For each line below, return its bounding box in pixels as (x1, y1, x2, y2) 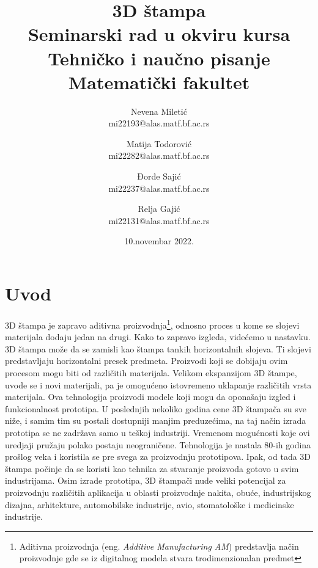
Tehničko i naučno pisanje (48, 45, 270, 70)
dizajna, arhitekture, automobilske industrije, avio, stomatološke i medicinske (5, 498, 294, 511)
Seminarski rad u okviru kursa (28, 21, 290, 46)
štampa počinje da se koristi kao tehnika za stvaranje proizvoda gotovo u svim (5, 462, 299, 475)
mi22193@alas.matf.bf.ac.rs (108, 117, 210, 129)
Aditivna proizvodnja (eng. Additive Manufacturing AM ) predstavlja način (19, 539, 299, 552)
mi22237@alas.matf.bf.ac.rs (108, 181, 210, 194)
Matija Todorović (127, 137, 191, 150)
